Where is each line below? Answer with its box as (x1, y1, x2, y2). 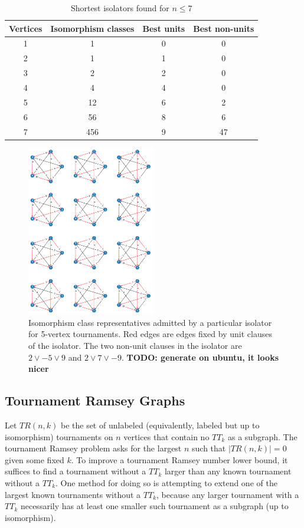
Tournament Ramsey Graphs (5, 391, 185, 410)
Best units (142, 22, 185, 34)
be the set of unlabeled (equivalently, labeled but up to (60, 419, 260, 431)
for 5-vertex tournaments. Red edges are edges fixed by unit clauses (28, 328, 272, 340)
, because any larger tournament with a (156, 488, 299, 500)
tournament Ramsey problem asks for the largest (5, 442, 182, 454)
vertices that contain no (123, 430, 210, 443)
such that (192, 442, 226, 454)
